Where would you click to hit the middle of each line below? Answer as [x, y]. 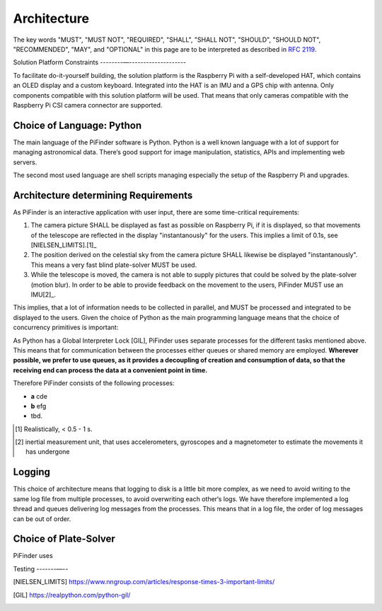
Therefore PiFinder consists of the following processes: [94, 383]
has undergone [48, 452]
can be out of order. [42, 519]
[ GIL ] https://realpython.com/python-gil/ [72, 595]
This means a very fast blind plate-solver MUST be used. [114, 265]
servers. [25, 162]
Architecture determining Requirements [103, 195]
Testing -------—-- [41, 569]
